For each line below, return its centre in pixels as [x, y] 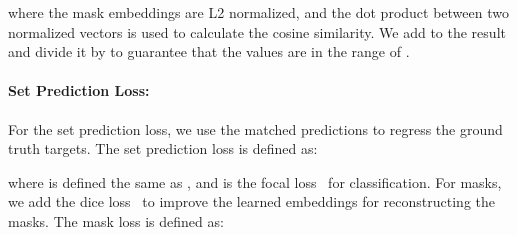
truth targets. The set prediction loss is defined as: [163, 148]
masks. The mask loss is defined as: [116, 220]
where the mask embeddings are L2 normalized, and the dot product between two [258, 12]
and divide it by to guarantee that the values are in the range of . [209, 51]
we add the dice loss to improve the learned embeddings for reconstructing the [251, 201]
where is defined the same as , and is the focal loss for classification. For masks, [255, 181]
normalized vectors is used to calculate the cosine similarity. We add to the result [257, 31]
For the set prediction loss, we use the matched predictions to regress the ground [255, 128]
